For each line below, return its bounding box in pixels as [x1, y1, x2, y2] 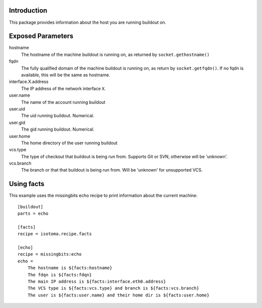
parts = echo [17, 211, 49, 216]
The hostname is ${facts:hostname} [27, 265, 113, 271]
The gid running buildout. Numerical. [21, 126, 95, 132]
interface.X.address [9, 79, 49, 85]
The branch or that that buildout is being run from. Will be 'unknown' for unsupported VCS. [21, 167, 203, 173]
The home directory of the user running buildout [21, 140, 117, 146]
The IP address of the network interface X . [21, 86, 106, 91]
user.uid [9, 106, 25, 112]
